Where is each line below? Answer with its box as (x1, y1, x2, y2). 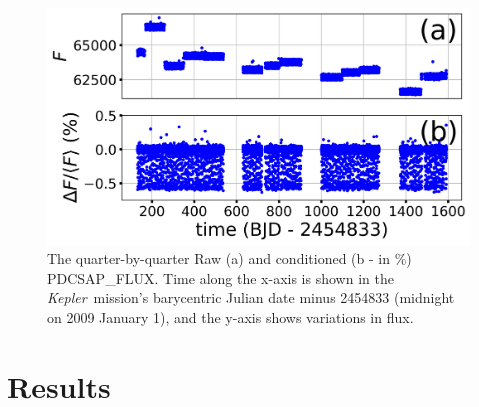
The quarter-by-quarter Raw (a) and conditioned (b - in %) (47, 248, 412, 269)
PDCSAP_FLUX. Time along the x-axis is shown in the (47, 267, 394, 288)
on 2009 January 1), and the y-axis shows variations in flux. (47, 307, 414, 328)
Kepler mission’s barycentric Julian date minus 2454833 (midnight (47, 287, 455, 308)
